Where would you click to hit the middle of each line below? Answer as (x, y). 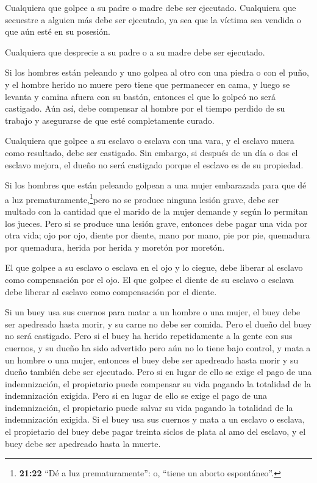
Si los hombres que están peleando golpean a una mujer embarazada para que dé (156, 185)
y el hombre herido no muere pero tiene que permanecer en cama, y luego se (148, 84)
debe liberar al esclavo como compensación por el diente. (111, 291)
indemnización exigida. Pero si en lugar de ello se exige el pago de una (136, 395)
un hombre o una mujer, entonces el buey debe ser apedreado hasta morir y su (152, 360)
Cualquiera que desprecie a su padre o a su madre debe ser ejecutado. (135, 52)
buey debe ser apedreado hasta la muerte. (83, 443)
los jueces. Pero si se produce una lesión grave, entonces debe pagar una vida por (156, 223)
